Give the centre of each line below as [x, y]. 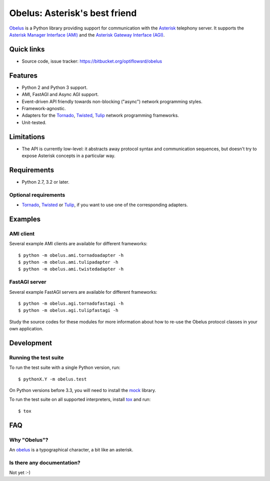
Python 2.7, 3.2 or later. [45, 182]
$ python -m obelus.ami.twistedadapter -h [71, 269]
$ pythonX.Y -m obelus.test [52, 379]
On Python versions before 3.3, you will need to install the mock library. [82, 390]
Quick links [27, 49]
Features [23, 75]
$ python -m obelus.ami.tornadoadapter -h [71, 255]
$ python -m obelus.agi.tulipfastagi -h [68, 311]
